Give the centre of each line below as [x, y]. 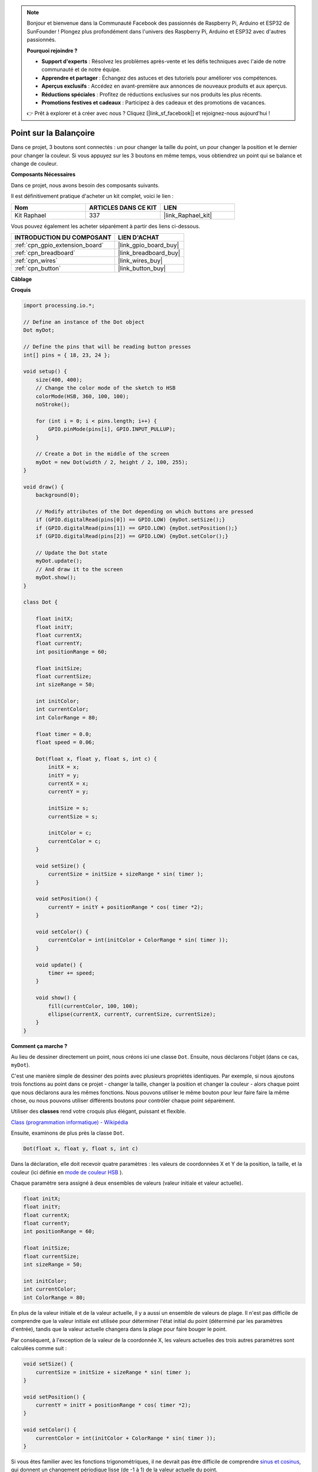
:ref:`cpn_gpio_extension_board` [59, 245]
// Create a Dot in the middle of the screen [102, 454]
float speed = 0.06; [65, 742]
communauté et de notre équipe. [81, 69]
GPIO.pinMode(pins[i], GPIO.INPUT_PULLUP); [112, 429]
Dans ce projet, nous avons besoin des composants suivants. [85, 185]
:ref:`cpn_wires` [36, 260]
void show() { [56, 998]
